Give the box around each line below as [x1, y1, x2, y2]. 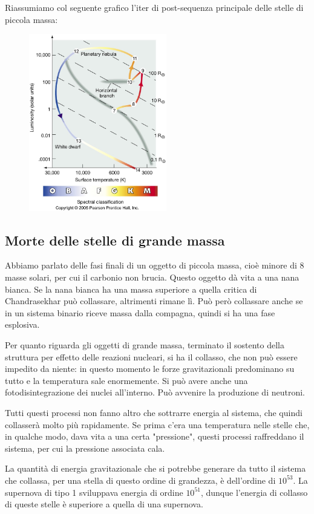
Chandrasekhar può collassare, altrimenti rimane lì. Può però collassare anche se [5, 294, 303, 307]
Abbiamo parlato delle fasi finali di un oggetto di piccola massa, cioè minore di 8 [5, 259, 304, 272]
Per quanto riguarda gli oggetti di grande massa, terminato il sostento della [5, 339, 284, 351]
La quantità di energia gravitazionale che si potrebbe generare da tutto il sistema [5, 462, 306, 475]
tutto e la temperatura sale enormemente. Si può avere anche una [5, 374, 248, 386]
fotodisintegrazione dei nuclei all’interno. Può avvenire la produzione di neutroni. [5, 386, 305, 399]
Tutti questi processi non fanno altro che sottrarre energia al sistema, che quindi [5, 406, 303, 418]
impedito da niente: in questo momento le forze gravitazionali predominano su [5, 362, 295, 375]
